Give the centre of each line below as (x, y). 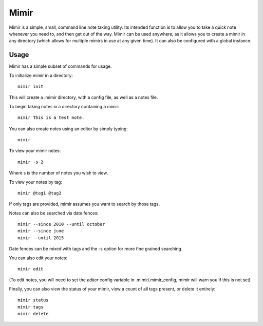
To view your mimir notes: (35, 151)
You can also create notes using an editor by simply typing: (68, 129)
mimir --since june (41, 231)
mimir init (31, 87)
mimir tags (31, 307)
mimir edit (31, 269)
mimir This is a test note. (51, 118)
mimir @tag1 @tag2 (40, 193)
